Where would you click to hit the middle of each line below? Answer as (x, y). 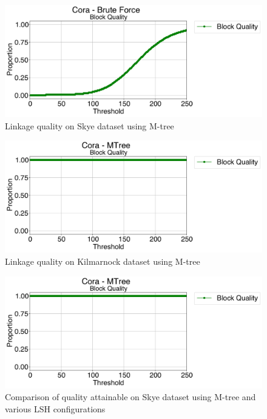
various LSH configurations (55, 408)
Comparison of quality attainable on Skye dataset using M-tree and (130, 397)
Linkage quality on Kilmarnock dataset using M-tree (103, 261)
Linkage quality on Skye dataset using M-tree (90, 125)
